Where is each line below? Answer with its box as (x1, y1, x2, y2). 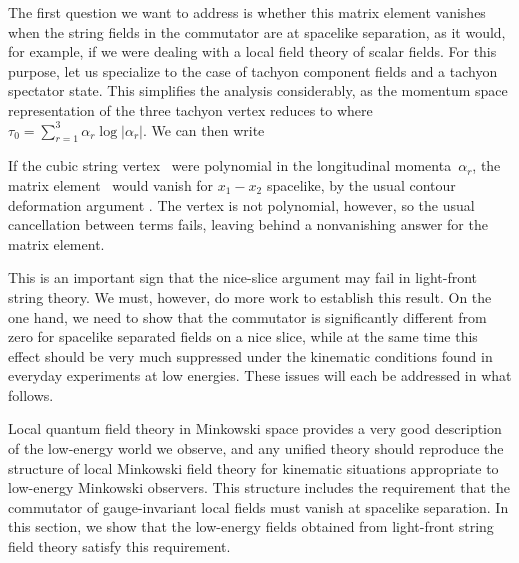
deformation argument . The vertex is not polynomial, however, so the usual (8, 194, 475, 215)
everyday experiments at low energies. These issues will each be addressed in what (8, 365, 512, 386)
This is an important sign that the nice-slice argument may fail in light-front (8, 267, 478, 288)
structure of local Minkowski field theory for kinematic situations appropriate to (8, 457, 499, 478)
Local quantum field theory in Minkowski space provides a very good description (8, 418, 502, 439)
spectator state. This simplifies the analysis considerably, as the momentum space (8, 80, 508, 101)
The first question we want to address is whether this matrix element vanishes (8, 2, 486, 22)
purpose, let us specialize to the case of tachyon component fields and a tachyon (8, 60, 498, 81)
